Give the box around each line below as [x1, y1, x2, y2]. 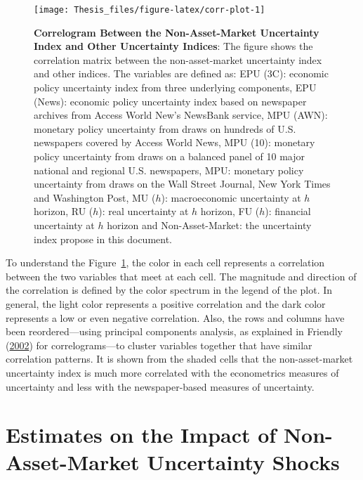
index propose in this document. [34, 231, 172, 246]
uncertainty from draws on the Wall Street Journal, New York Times [34, 176, 331, 191]
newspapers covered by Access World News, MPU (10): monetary [34, 135, 315, 150]
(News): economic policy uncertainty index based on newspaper [34, 93, 307, 108]
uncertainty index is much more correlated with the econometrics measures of [6, 365, 339, 380]
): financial [265, 204, 311, 219]
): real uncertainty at [98, 204, 189, 219]
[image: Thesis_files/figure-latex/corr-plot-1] [34, 5, 265, 15]
